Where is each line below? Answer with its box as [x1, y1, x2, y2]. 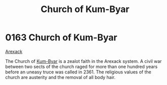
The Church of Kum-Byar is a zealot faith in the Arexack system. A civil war [5, 58, 162, 64]
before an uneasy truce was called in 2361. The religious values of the [5, 69, 152, 75]
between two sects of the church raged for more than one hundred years [5, 63, 158, 69]
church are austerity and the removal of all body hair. [5, 74, 116, 80]
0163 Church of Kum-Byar [5, 32, 117, 43]
